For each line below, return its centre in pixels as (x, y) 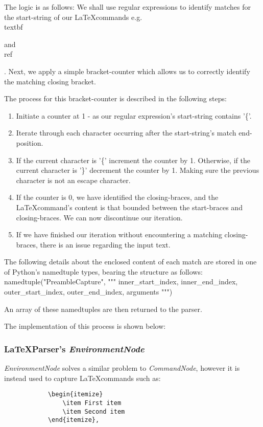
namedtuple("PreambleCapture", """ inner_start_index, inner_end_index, (121, 282)
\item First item (92, 403)
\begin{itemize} (75, 395)
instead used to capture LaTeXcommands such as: (82, 378)
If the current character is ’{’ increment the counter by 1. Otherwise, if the (133, 160)
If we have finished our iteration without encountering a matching (119, 234)
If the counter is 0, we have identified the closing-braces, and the (117, 197)
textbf (14, 27)
